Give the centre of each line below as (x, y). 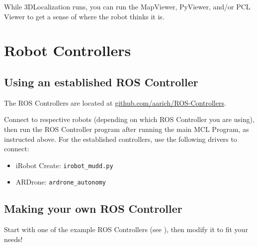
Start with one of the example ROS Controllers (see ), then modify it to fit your (126, 229)
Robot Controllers (68, 50)
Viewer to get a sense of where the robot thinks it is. (84, 16)
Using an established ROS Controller (101, 82)
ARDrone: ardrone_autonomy (61, 182)
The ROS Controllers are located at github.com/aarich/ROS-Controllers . (115, 102)
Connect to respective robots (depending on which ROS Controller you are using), (129, 119)
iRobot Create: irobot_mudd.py (64, 165)
